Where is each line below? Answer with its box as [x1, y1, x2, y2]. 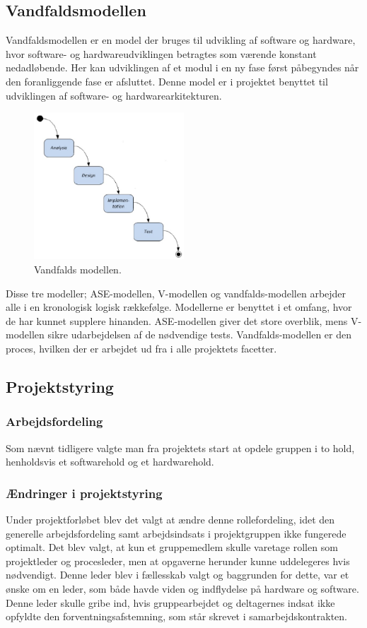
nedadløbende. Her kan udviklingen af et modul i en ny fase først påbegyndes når [6, 60, 359, 75]
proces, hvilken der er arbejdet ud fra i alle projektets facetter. [6, 340, 277, 355]
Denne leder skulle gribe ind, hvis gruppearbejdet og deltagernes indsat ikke [6, 595, 335, 610]
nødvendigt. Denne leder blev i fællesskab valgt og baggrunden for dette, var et [6, 567, 349, 582]
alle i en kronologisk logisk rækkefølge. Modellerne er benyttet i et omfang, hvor [6, 300, 352, 314]
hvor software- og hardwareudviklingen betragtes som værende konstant [6, 46, 317, 61]
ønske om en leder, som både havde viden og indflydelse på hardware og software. [6, 581, 359, 596]
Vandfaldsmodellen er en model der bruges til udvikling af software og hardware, [6, 32, 356, 47]
